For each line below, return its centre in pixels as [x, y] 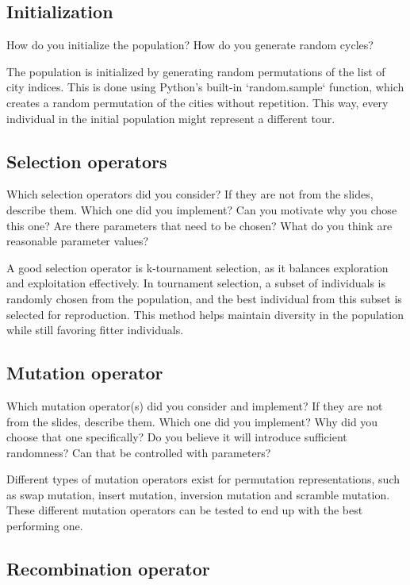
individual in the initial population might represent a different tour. [171, 118]
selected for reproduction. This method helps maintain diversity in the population [205, 314]
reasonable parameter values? [78, 241]
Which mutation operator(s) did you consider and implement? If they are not [195, 405]
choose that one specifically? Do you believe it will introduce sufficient [177, 437]
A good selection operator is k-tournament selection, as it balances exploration [197, 267]
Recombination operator [108, 569]
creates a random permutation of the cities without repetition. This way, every [197, 102]
